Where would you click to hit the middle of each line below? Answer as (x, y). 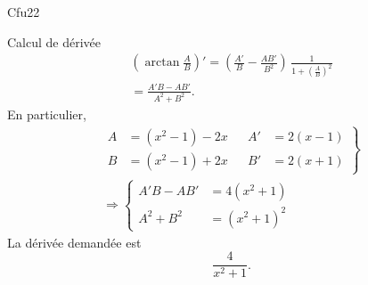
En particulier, (47, 114)
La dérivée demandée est (74, 242)
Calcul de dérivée (54, 41)
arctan (162, 63)
